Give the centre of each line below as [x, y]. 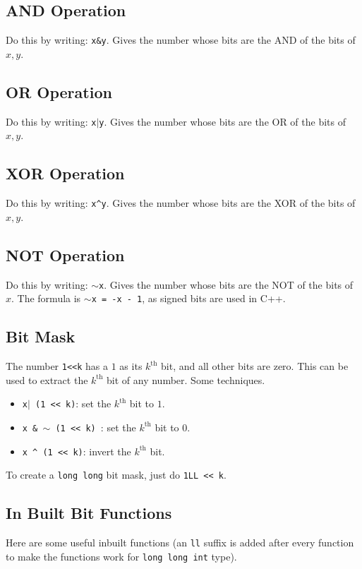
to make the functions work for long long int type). [121, 556]
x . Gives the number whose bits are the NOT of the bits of [226, 284]
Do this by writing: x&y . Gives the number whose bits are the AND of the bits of [181, 40]
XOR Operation [65, 173]
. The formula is [46, 298]
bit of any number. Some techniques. [186, 379]
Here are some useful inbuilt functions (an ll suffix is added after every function [180, 543]
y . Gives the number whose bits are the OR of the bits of [223, 121]
